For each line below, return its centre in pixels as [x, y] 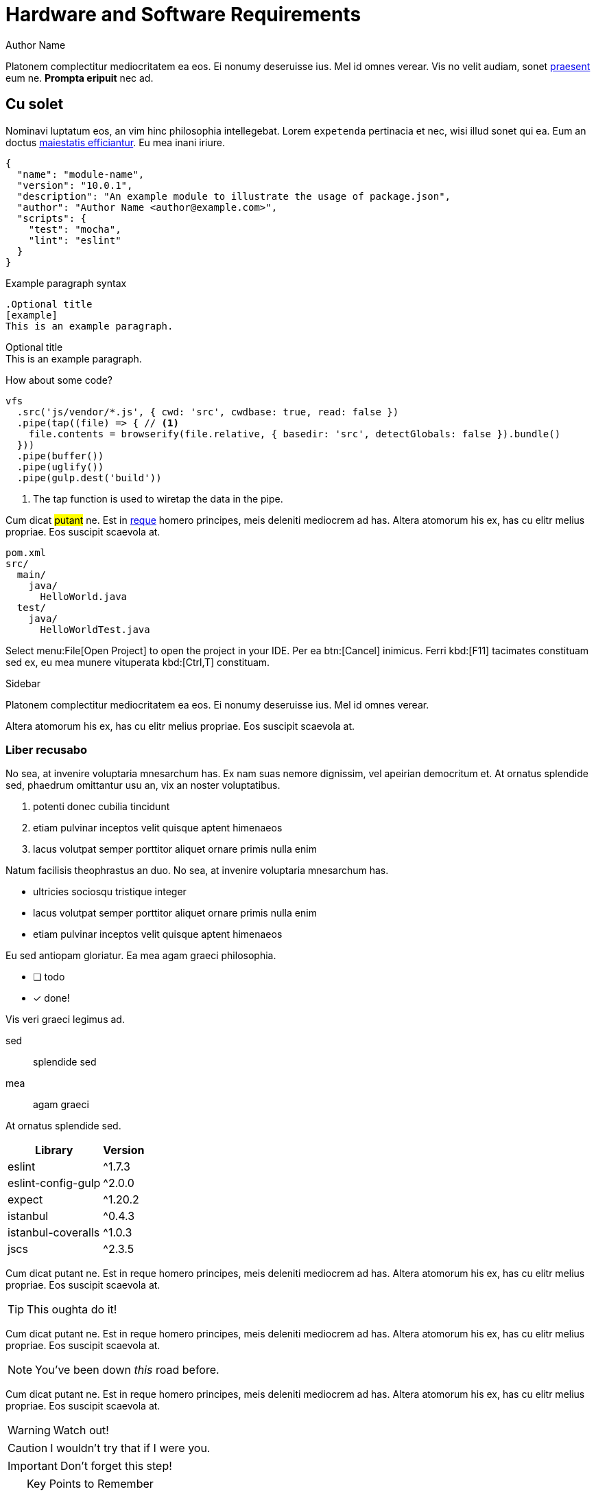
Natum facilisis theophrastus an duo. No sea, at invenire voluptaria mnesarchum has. [197, 871]
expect [25, 1200]
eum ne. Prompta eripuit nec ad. [80, 78]
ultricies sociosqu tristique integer [110, 892]
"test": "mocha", [75, 229]
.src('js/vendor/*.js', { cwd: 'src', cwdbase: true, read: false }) [208, 412]
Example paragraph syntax [66, 283]
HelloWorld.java [84, 596]
